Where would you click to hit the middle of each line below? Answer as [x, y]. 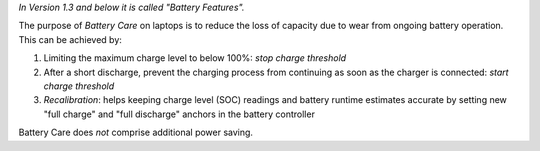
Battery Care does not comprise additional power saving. [136, 132]
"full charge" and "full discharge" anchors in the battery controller [179, 114]
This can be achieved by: [70, 39]
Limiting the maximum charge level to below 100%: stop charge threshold [195, 58]
